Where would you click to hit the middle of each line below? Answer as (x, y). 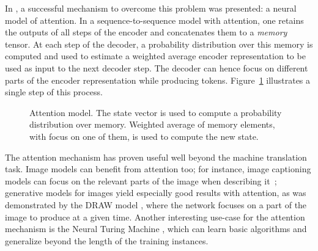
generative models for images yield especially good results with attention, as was (156, 193)
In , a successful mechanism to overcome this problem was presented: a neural (151, 8)
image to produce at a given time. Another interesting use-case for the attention (155, 216)
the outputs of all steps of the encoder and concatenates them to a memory (146, 32)
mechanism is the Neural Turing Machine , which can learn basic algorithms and (156, 229)
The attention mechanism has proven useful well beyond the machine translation (156, 157)
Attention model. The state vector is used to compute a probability (156, 112)
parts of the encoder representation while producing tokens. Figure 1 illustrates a (158, 80)
